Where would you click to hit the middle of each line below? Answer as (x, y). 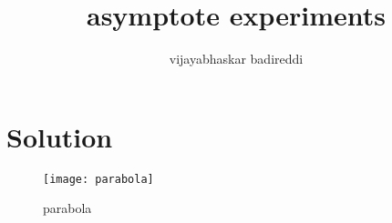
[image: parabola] (98, 179)
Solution (60, 136)
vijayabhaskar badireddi (236, 59)
